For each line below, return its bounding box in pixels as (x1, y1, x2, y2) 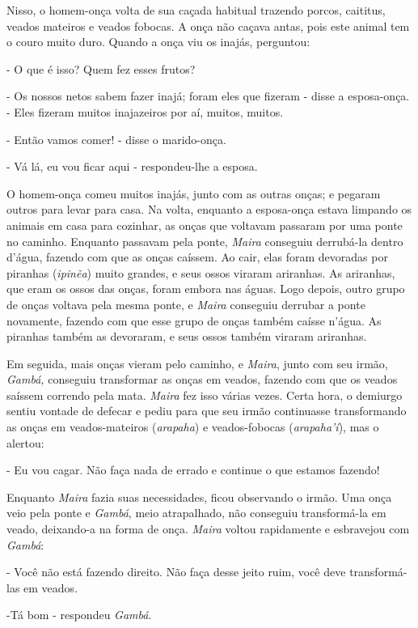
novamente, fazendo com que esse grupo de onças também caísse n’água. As (6, 312, 382, 329)
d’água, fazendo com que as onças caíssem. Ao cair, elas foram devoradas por (6, 248, 388, 265)
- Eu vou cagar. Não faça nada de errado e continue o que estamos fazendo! (6, 461, 380, 478)
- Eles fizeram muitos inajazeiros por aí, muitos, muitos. (6, 103, 284, 120)
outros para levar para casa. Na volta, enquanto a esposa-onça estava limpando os (6, 201, 412, 218)
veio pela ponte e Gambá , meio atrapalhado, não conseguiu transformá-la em (6, 504, 386, 521)
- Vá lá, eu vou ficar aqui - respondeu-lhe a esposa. (6, 158, 258, 175)
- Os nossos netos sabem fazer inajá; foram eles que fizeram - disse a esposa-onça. (6, 87, 410, 104)
